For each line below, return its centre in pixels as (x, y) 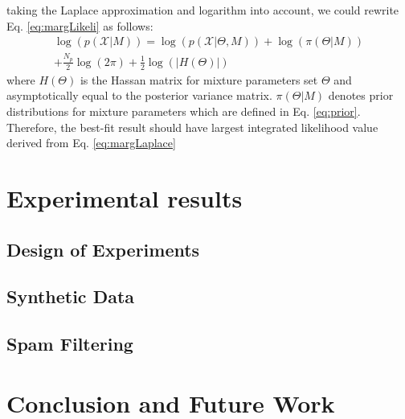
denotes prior (361, 95)
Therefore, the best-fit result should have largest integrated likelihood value (192, 127)
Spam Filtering (70, 344)
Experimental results (125, 197)
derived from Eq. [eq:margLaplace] (91, 143)
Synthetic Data (71, 296)
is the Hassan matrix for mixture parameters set (199, 79)
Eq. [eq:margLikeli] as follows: (80, 25)
